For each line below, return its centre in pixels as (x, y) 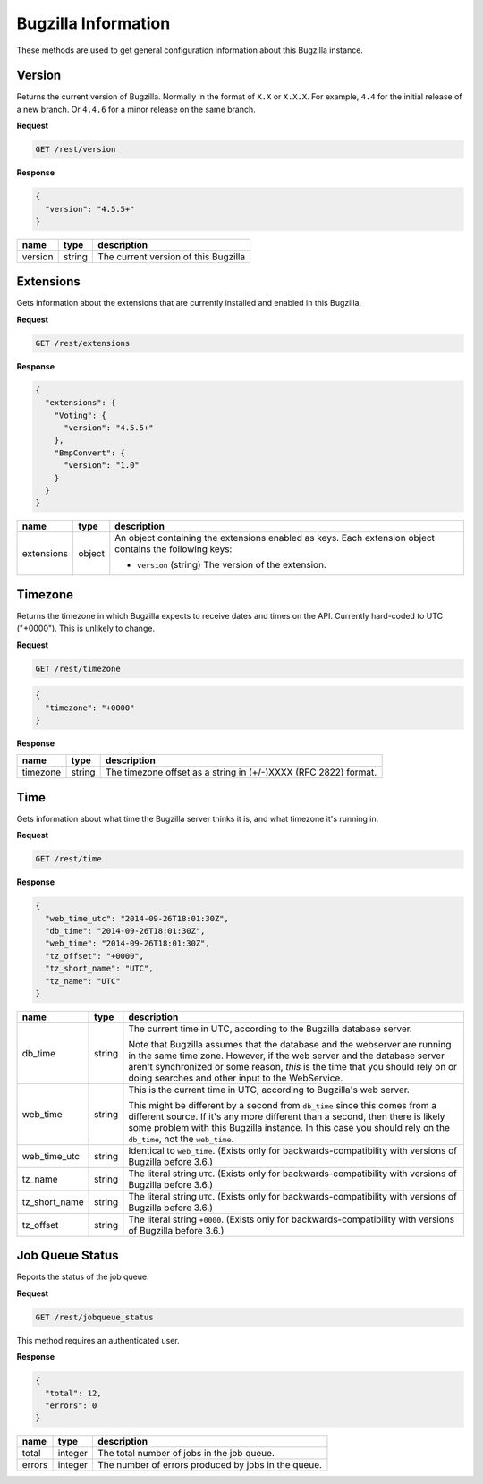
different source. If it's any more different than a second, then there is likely (287, 1116)
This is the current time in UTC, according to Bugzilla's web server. (269, 1090)
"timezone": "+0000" (90, 708)
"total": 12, (73, 1393)
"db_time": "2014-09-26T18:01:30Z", (125, 931)
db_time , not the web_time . (181, 1139)
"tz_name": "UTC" (83, 981)
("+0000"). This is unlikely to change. (86, 628)
